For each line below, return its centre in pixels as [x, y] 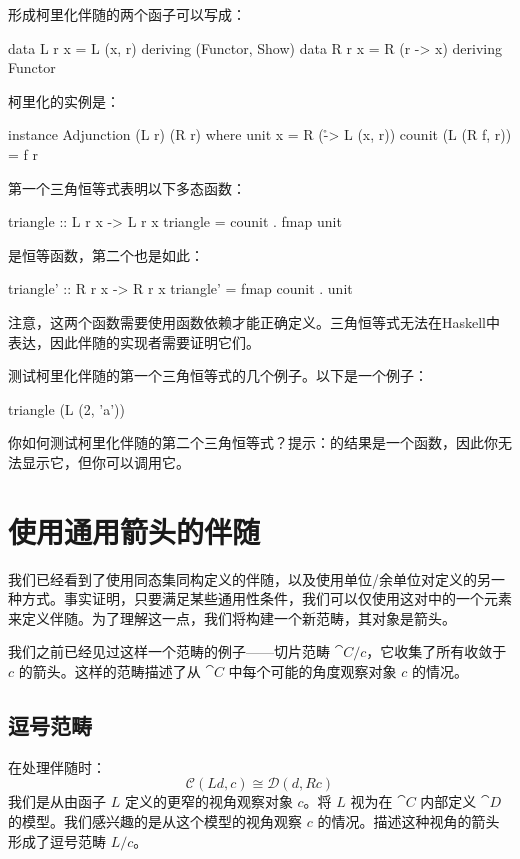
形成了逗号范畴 [57, 840]
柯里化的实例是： [64, 100]
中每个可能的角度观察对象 [312, 671]
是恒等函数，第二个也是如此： [106, 254]
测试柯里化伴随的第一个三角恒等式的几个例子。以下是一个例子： [218, 375]
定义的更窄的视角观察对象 [208, 801]
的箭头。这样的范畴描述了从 [109, 671]
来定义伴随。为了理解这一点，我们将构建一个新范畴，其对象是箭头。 [232, 617]
